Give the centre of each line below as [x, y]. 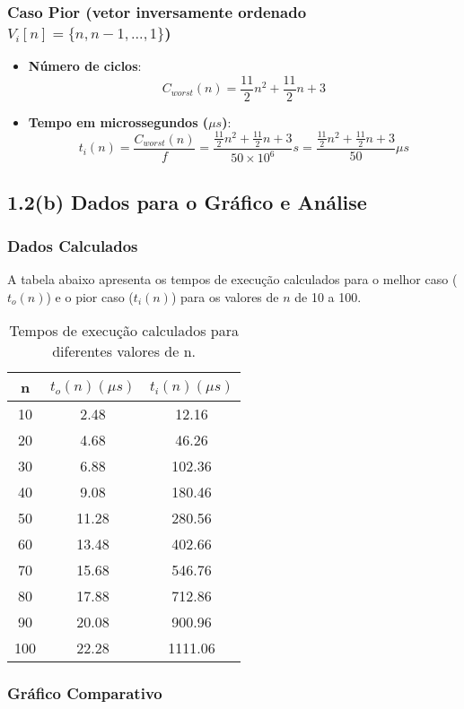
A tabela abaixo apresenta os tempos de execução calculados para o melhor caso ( [232, 279]
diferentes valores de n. [124, 351]
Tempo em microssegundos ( [118, 121]
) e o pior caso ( [90, 296]
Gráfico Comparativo [85, 693]
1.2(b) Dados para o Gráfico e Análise [187, 201]
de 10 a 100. [328, 296]
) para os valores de [225, 296]
